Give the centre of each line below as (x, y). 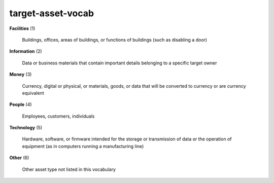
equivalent (33, 93)
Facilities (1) (22, 28)
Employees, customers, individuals (58, 116)
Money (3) (21, 75)
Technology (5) (26, 128)
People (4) (21, 104)
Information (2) (26, 51)
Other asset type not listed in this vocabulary (69, 169)
